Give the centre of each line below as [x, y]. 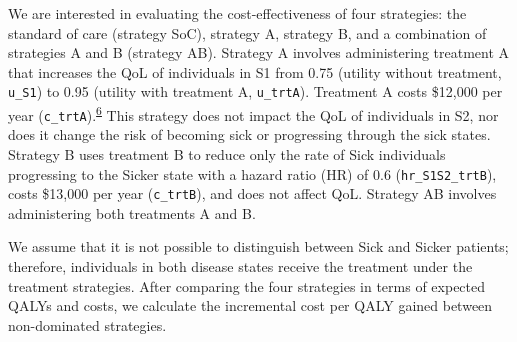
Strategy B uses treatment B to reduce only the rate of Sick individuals [227, 153]
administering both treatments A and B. [132, 212]
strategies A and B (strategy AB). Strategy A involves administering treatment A [259, 52]
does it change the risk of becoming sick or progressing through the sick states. [249, 134]
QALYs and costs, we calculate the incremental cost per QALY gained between [250, 305]
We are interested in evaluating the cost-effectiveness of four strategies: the [237, 13]
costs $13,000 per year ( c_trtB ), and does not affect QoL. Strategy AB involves [252, 193]
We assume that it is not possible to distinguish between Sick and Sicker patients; [258, 246]
